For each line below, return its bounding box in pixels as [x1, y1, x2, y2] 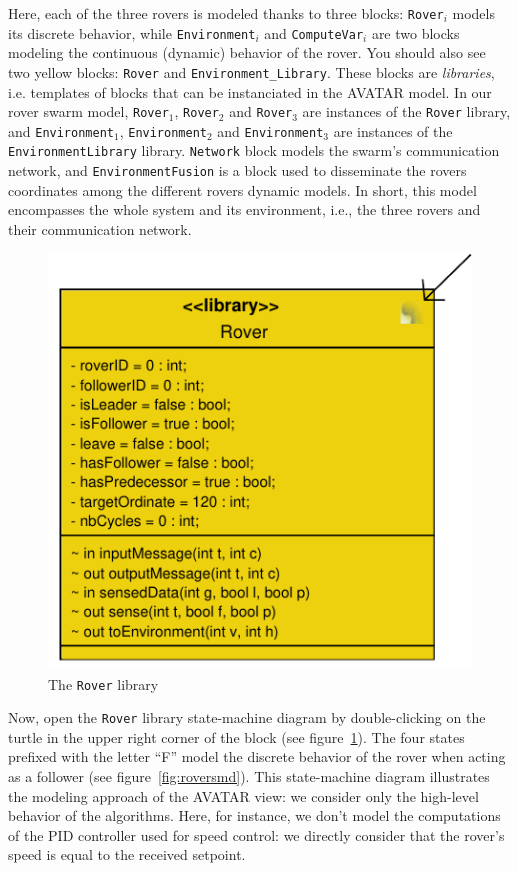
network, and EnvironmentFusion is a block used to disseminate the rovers [8, 160, 467, 181]
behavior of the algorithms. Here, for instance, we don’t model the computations [8, 805, 501, 826]
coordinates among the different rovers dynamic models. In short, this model [8, 179, 477, 200]
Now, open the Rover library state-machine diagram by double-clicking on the [8, 707, 486, 728]
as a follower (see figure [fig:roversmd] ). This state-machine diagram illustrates [8, 766, 490, 787]
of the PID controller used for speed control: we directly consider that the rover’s [8, 824, 505, 845]
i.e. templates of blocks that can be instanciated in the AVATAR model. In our [8, 81, 492, 102]
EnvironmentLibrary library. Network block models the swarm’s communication [8, 140, 500, 161]
